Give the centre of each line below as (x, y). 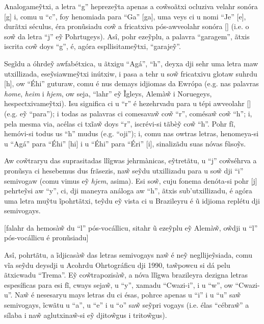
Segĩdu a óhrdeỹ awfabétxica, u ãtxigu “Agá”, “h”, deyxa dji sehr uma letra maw (131, 63)
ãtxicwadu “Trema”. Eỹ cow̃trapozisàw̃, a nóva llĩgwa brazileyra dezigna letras (126, 275)
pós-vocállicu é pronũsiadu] (46, 238)
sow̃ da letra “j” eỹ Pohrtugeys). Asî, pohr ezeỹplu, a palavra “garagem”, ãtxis (127, 36)
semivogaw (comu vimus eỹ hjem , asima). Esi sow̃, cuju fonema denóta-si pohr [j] (131, 180)
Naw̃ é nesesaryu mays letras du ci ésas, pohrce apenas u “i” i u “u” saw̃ (128, 295)
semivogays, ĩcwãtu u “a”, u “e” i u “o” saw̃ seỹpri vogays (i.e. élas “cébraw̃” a (127, 305)
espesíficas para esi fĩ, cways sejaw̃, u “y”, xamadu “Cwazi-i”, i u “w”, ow (118, 284)
